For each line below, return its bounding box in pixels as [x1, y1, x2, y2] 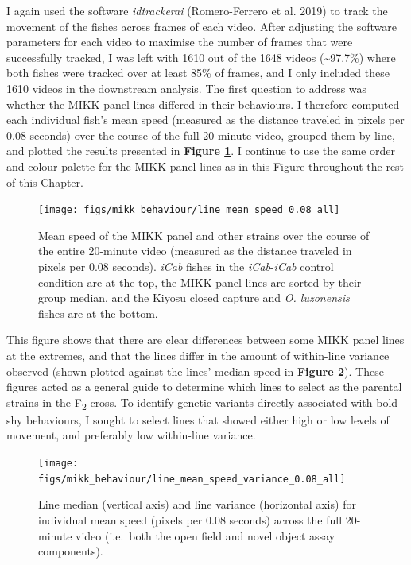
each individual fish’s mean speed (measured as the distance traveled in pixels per [6, 111, 405, 128]
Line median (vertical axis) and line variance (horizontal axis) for [38, 496, 356, 513]
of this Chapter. [6, 173, 83, 190]
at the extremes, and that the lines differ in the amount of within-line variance [6, 346, 390, 363]
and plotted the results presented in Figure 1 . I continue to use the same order [6, 142, 395, 159]
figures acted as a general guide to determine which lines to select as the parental [6, 378, 402, 395]
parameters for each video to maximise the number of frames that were [6, 33, 353, 50]
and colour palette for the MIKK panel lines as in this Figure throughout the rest [6, 157, 405, 174]
